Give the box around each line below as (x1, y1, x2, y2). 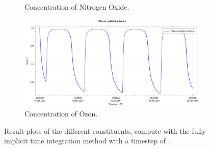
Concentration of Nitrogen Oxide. (24, 2, 129, 12)
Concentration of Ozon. (24, 108, 98, 119)
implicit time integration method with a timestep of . (4, 135, 170, 146)
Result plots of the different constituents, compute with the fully (4, 125, 206, 136)
